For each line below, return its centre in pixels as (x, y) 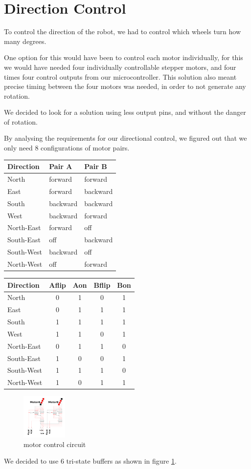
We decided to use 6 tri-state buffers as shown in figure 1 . (90, 461)
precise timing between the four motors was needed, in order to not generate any (125, 86)
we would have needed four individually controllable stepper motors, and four (120, 67)
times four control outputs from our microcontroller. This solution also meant (120, 76)
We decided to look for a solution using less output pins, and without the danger (125, 112)
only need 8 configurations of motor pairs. (67, 148)
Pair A (61, 166)
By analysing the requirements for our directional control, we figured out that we (125, 138)
